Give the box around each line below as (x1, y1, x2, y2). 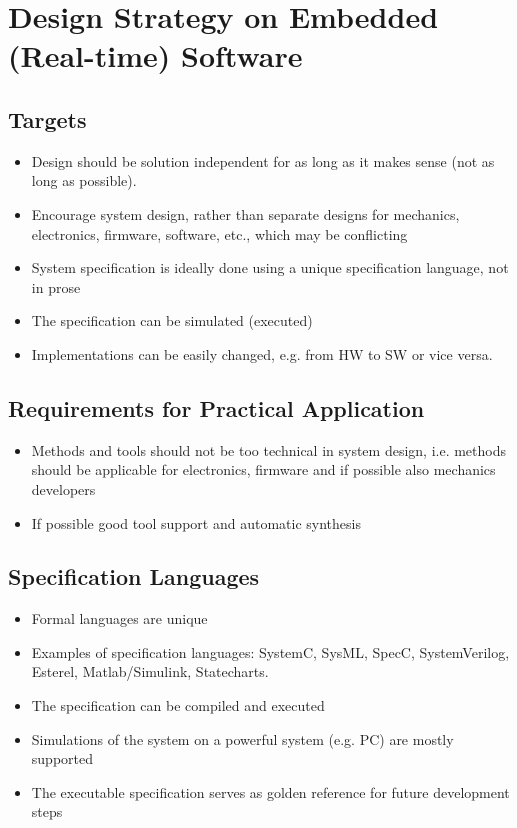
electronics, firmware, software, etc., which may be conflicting (31, 223, 408, 244)
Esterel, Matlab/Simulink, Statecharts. (31, 661, 269, 682)
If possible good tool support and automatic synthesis (31, 512, 361, 533)
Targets (8, 103, 87, 134)
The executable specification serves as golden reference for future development (31, 781, 510, 802)
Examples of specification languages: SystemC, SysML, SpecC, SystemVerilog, (31, 641, 510, 662)
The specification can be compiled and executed (31, 695, 325, 716)
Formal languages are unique (31, 608, 208, 629)
